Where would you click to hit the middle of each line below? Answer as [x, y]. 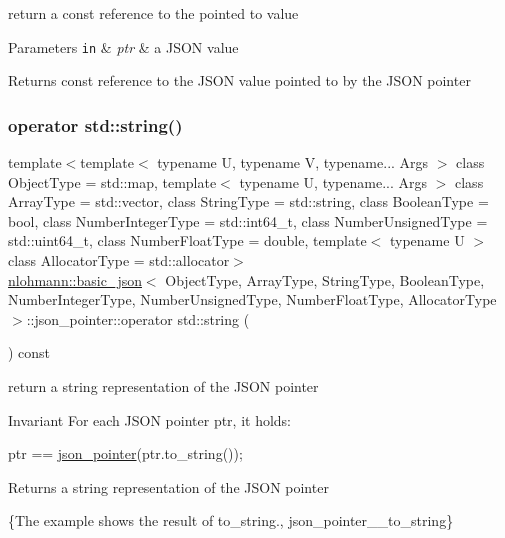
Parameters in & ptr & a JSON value [123, 46]
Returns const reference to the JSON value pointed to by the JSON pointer [239, 80]
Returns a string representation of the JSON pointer [168, 486]
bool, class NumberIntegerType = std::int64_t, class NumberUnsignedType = [248, 220]
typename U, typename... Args [333, 181]
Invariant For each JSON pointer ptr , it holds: [150, 419]
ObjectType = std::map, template [112, 181]
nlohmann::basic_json [75, 279]
